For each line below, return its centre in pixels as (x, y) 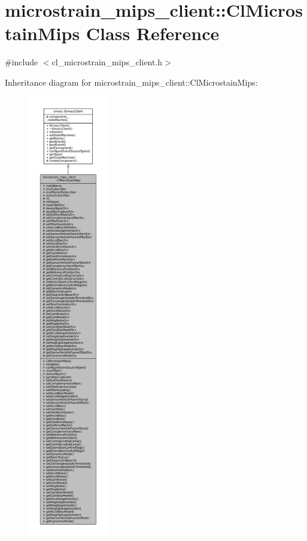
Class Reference (153, 33)
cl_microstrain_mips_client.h (107, 62)
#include (22, 62)
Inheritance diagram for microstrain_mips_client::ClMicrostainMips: (131, 82)
